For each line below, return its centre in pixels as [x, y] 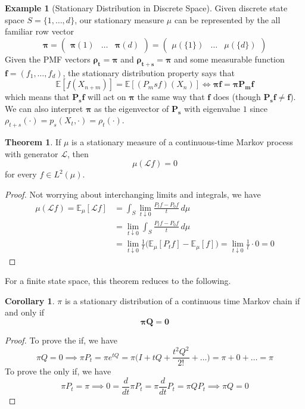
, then [78, 153]
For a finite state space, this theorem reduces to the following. [118, 281]
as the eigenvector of [132, 108]
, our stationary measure [119, 19]
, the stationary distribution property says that [149, 72]
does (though [237, 97]
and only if [25, 312]
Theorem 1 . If [33, 142]
